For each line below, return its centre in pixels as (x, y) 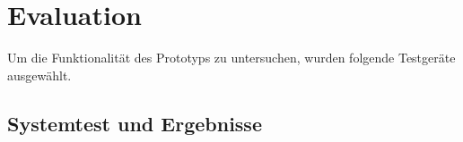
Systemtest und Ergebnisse (135, 123)
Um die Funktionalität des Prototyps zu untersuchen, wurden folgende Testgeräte (231, 58)
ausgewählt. (39, 75)
